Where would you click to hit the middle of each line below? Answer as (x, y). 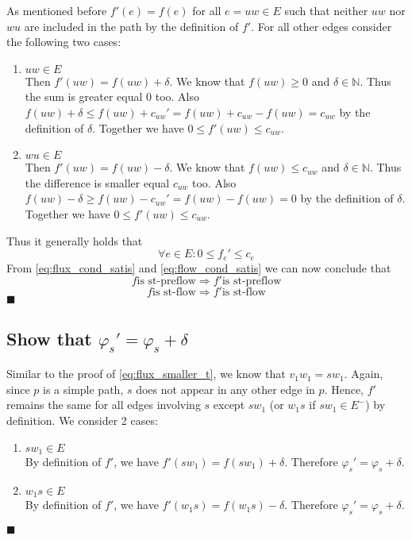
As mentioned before (57, 10)
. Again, (364, 374)
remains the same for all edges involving (104, 405)
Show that (49, 338)
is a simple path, (83, 389)
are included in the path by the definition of (131, 26)
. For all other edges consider (322, 26)
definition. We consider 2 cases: (82, 420)
